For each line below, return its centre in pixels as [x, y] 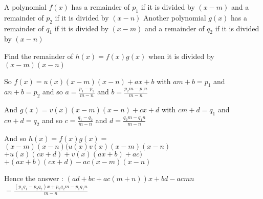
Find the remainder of [39, 56]
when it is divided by [181, 56]
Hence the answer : [34, 178]
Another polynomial [174, 17]
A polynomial [25, 7]
